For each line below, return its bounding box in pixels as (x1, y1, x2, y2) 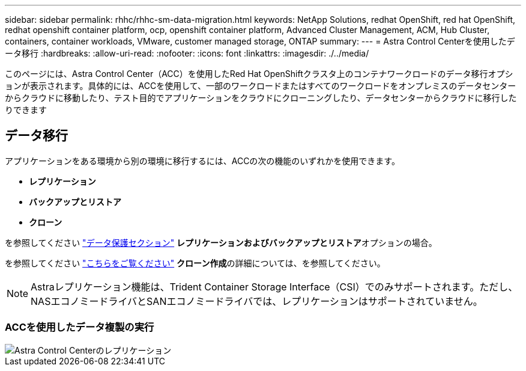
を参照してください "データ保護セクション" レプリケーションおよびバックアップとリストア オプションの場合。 (5, 237, 437, 248)
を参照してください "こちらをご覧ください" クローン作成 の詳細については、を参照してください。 (5, 257, 385, 268)
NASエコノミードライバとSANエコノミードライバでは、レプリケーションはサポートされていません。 (31, 295, 483, 307)
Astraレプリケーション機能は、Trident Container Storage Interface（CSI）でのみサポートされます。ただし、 (31, 280, 518, 293)
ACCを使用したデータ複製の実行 (5, 321, 154, 334)
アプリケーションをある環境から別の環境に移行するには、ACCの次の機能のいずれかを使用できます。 (5, 155, 400, 166)
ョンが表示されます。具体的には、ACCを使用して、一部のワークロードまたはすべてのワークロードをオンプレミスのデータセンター (5, 81, 516, 91)
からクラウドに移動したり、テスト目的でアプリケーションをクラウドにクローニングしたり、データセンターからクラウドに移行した (5, 93, 517, 103)
